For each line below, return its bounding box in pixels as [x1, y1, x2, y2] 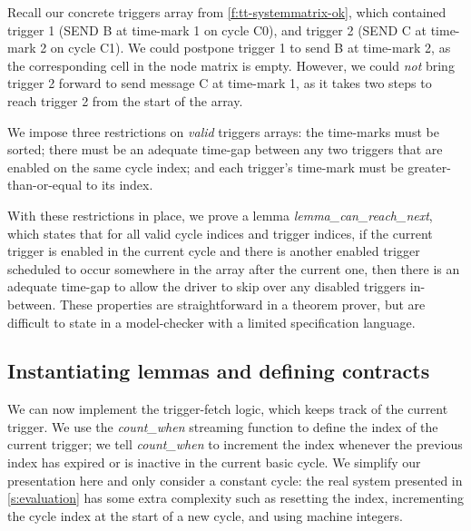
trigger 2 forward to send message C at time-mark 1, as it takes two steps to [7, 74, 432, 93]
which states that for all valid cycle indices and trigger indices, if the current [7, 223, 433, 242]
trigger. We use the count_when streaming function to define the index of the [7, 417, 438, 436]
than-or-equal [7, 175, 83, 194]
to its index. [85, 175, 153, 194]
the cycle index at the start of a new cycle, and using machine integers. [7, 506, 403, 525]
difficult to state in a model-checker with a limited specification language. [7, 312, 416, 331]
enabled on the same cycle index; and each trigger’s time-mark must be [7, 157, 404, 176]
